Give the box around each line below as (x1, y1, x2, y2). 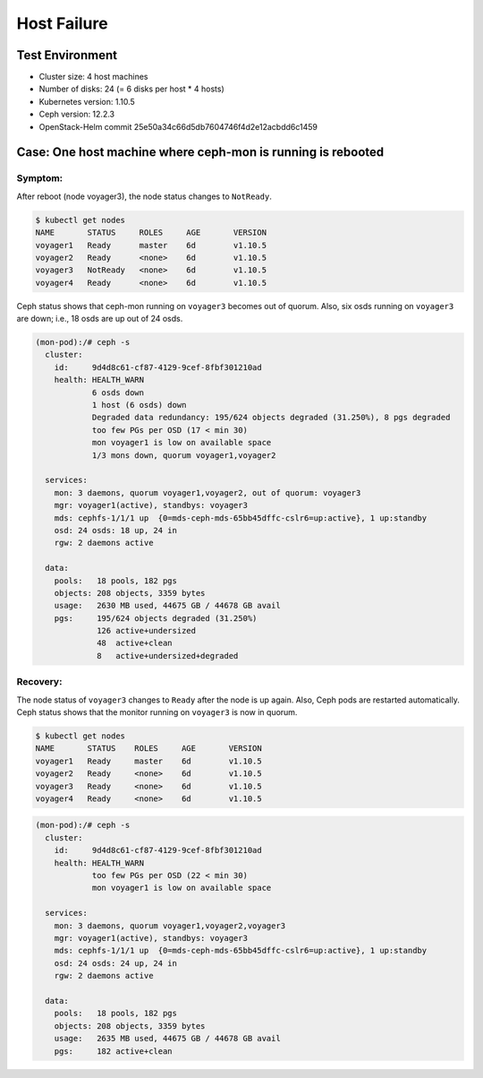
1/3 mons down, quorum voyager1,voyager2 (91, 450, 276, 461)
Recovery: (16, 676, 63, 688)
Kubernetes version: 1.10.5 (38, 96, 136, 107)
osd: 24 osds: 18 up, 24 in (54, 525, 178, 535)
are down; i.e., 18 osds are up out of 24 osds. (16, 314, 183, 324)
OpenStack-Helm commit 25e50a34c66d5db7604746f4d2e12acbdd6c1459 (38, 121, 318, 132)
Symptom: (16, 172, 64, 185)
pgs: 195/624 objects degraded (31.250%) (54, 613, 258, 623)
